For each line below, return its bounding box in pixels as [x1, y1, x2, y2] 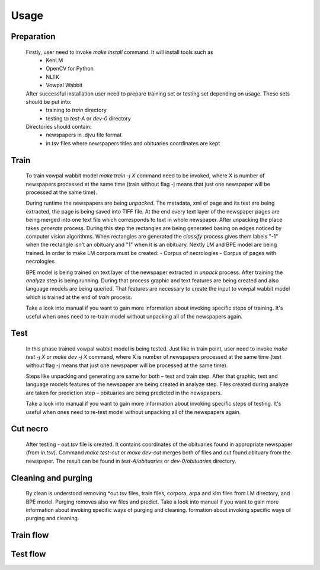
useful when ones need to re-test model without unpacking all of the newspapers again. [25, 408, 241, 415]
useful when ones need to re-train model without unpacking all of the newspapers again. [25, 313, 243, 320]
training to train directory [46, 107, 107, 114]
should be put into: [25, 98, 72, 105]
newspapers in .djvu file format [46, 131, 122, 139]
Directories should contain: [25, 123, 92, 130]
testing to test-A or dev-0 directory [46, 114, 132, 122]
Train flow [11, 530, 49, 540]
